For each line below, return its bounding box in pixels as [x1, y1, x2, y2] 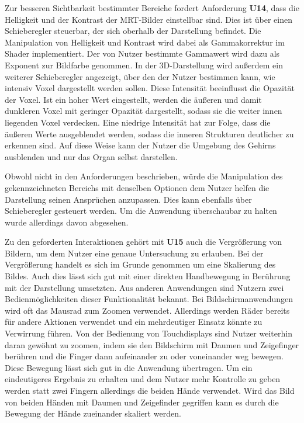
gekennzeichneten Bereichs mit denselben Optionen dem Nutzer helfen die [5, 181, 270, 193]
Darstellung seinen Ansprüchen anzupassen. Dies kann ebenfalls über [5, 193, 252, 205]
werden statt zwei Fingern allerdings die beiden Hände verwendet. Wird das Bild [5, 384, 295, 396]
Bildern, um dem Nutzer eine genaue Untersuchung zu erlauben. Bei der [5, 247, 264, 259]
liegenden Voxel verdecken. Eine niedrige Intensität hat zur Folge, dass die [5, 116, 271, 128]
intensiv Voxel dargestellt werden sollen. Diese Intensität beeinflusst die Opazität [5, 82, 295, 94]
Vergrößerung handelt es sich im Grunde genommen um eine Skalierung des [5, 258, 276, 271]
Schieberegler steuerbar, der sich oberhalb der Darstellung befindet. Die [5, 25, 261, 37]
